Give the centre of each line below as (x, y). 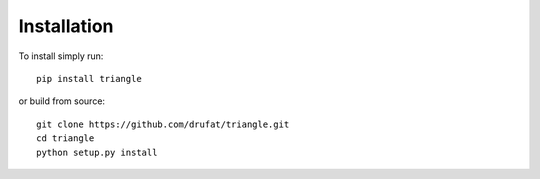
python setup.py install (97, 152)
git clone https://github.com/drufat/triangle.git (163, 124)
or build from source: (61, 101)
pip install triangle (89, 78)
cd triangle (65, 138)
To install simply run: (61, 56)
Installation (66, 26)
